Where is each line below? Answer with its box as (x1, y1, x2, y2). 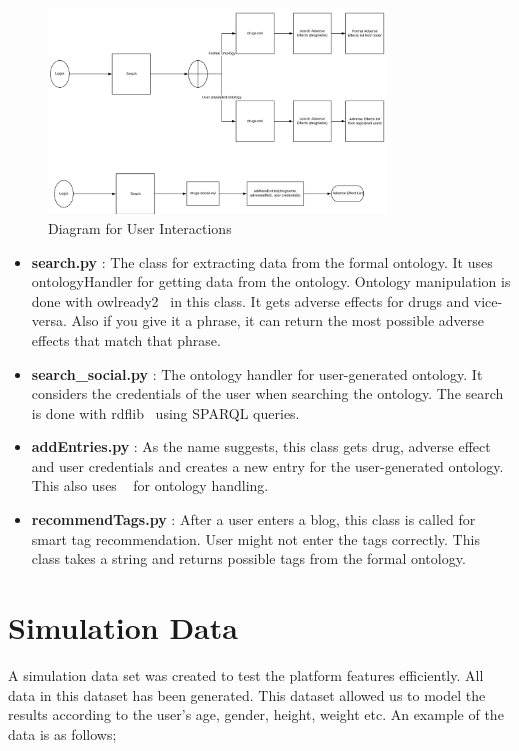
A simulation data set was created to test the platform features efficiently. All (8, 664, 484, 685)
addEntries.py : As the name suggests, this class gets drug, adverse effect (31, 436, 491, 457)
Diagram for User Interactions (48, 217, 232, 238)
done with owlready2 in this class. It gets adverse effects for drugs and (31, 290, 470, 311)
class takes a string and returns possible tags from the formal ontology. (31, 548, 466, 569)
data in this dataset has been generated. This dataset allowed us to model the (8, 684, 486, 705)
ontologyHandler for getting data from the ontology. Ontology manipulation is (31, 271, 511, 292)
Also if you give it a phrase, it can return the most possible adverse (71, 310, 484, 331)
